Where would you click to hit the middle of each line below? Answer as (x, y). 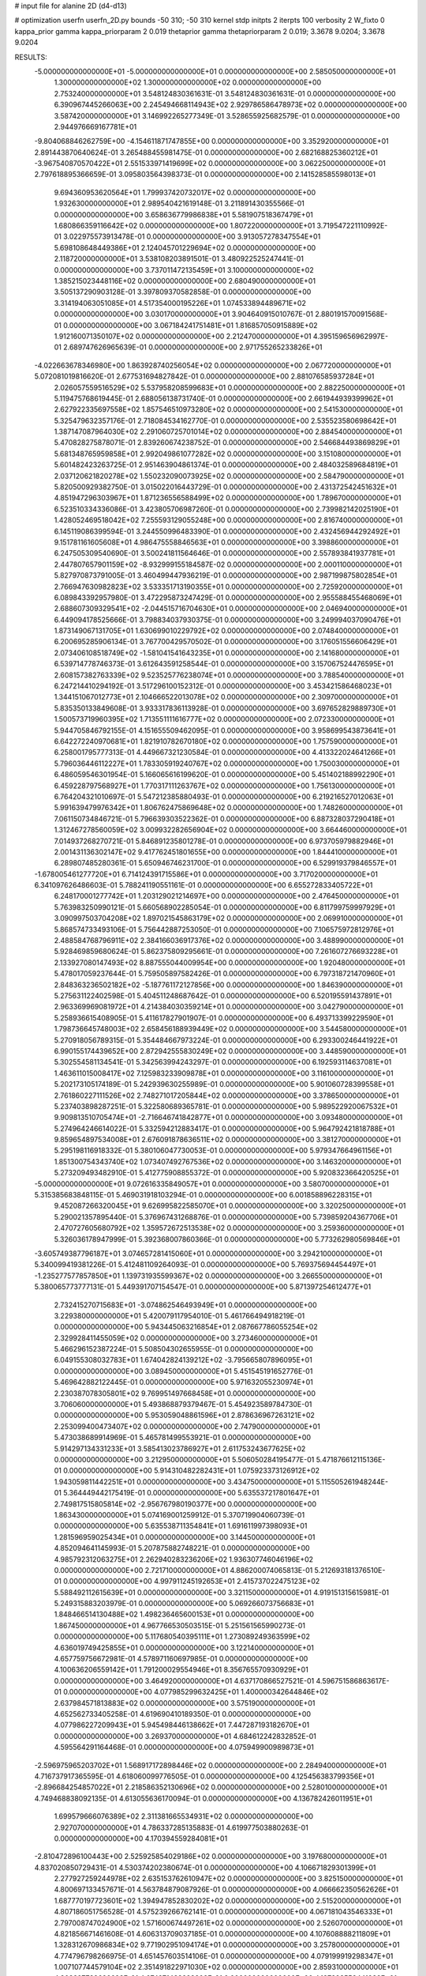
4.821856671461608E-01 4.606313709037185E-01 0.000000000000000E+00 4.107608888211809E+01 (222, 1934)
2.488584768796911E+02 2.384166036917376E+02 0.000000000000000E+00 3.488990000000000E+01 (229, 941)
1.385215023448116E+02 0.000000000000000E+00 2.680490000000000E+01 (185, 281)
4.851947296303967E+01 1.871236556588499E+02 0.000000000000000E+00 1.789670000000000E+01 (228, 498)
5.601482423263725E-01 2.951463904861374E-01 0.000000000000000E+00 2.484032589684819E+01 (226, 465)
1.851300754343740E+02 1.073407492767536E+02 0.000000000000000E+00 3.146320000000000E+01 (228, 1161)
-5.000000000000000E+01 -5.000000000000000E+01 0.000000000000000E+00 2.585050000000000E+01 (215, 71)
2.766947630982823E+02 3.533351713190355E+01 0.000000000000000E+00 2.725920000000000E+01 (228, 586)
